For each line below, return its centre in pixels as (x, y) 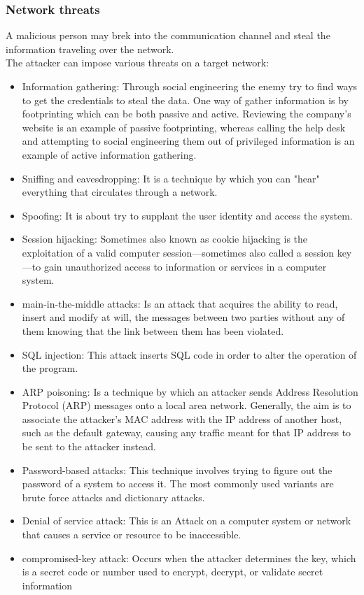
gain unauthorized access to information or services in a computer (185, 266)
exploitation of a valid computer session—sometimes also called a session (178, 252)
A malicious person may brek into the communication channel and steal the (168, 35)
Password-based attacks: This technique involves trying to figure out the (177, 469)
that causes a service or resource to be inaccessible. (132, 535)
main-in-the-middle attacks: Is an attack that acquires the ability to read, (180, 303)
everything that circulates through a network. (120, 192)
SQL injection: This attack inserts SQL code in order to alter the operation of (189, 354)
